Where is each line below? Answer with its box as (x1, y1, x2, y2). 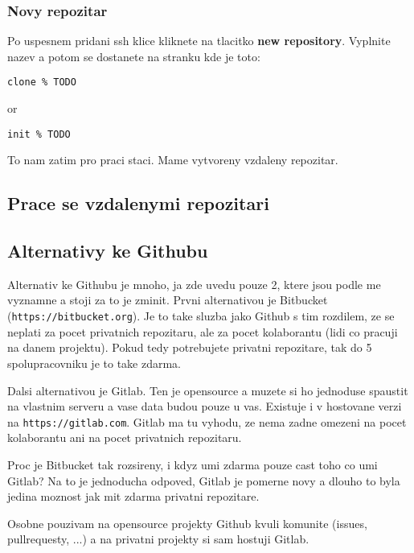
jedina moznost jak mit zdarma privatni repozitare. (7, 488, 260, 505)
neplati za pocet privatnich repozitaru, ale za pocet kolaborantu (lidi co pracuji (7, 323, 398, 340)
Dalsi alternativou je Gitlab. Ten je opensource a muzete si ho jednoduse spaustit (7, 382, 408, 398)
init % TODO (7, 128, 71, 140)
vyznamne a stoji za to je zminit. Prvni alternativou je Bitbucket (7, 291, 328, 308)
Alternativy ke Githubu (7, 238, 208, 263)
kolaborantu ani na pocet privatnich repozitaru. (7, 429, 242, 446)
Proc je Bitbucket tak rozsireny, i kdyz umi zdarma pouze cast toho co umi (7, 456, 378, 473)
